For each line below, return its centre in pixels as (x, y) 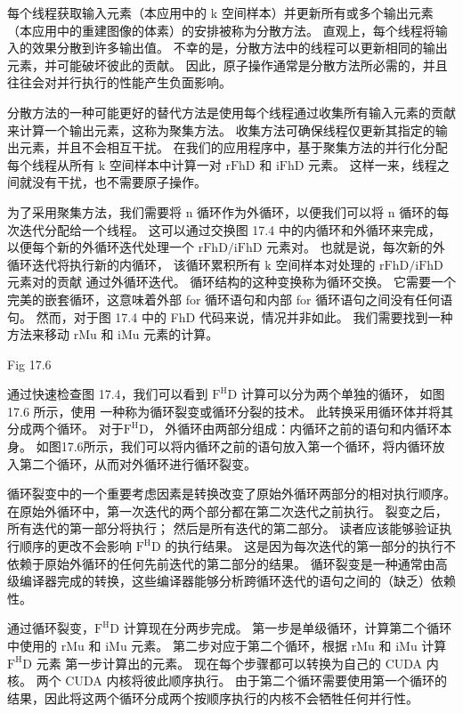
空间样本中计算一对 (165, 164)
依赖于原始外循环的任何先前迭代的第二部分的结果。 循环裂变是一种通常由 (221, 563)
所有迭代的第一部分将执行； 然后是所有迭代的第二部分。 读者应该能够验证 (223, 528)
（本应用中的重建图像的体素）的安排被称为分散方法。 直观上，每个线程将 (221, 30)
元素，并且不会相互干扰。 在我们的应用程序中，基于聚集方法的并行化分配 (233, 147)
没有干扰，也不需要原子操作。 (119, 182)
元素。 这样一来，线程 (373, 164)
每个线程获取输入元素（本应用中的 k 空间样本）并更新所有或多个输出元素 (220, 12)
